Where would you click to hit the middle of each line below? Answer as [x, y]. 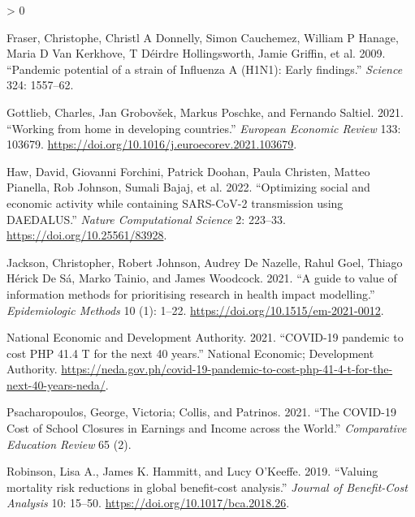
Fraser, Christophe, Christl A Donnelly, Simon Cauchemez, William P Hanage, [203, 37]
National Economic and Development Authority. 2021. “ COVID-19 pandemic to [205, 337]
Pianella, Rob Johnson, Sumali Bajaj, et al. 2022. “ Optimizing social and [188, 187]
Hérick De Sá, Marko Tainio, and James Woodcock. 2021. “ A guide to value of [202, 278]
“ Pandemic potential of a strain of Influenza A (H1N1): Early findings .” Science [205, 69]
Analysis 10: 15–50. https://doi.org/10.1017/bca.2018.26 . [148, 503]
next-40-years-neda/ [56, 384]
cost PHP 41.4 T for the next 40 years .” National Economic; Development [190, 353]
